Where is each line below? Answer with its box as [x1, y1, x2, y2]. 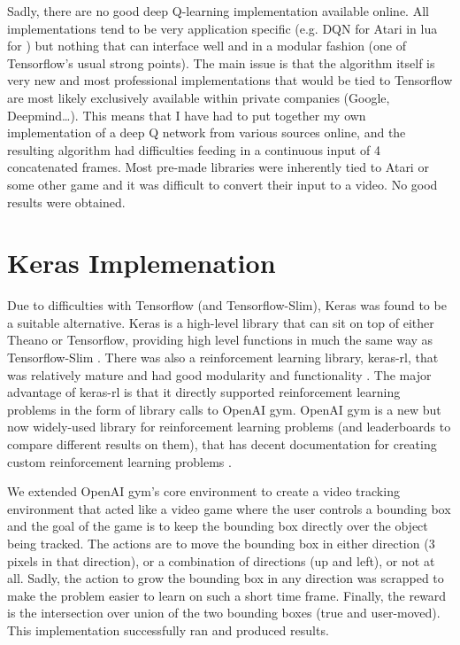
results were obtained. [7, 192, 126, 211]
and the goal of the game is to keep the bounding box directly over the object [7, 517, 428, 535]
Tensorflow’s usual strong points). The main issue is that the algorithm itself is [7, 53, 435, 72]
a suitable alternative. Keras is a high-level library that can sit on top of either [7, 313, 434, 331]
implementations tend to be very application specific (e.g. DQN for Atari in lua [7, 19, 438, 37]
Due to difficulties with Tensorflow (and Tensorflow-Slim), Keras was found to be [7, 296, 447, 315]
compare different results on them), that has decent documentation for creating [7, 435, 437, 453]
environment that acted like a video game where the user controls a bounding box [7, 499, 451, 517]
